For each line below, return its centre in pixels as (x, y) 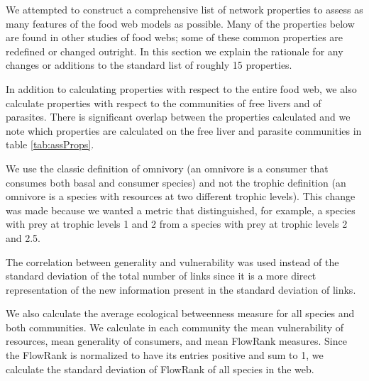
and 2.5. (23, 237)
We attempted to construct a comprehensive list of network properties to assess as (184, 9)
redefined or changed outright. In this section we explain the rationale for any (175, 51)
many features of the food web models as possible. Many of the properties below (180, 23)
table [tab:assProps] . (50, 144)
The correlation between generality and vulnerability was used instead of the (172, 261)
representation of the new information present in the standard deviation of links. (181, 289)
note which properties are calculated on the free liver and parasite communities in (184, 130)
